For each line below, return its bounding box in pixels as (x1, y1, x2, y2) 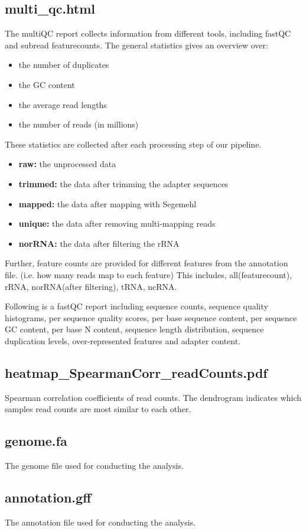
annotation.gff (5, 488, 92, 507)
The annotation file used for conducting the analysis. (5, 515, 196, 528)
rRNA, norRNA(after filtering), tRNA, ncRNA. (5, 280, 177, 292)
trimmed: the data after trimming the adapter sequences (18, 177, 229, 190)
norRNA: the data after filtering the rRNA (18, 237, 180, 249)
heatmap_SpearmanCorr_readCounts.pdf (5, 363, 268, 381)
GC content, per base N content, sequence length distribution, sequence (5, 323, 264, 335)
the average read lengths (18, 98, 107, 110)
